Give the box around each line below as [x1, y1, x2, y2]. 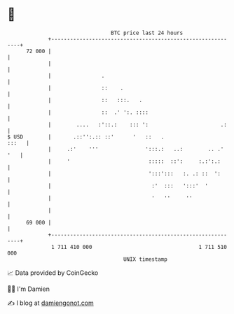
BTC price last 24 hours [111, 29, 184, 36]
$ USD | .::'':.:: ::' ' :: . [7, 133, 165, 141]
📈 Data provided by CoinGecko [7, 269, 99, 277]
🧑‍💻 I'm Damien [7, 285, 50, 293]
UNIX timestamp [123, 255, 168, 263]
